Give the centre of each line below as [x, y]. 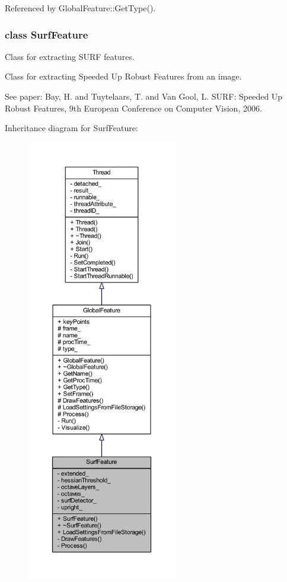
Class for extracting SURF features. [70, 56]
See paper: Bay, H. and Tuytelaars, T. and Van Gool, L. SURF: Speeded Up [144, 96]
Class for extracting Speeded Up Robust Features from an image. [123, 76]
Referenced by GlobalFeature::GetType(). [80, 8]
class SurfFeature [47, 34]
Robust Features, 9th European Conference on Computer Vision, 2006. [133, 108]
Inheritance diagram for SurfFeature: [71, 128]
